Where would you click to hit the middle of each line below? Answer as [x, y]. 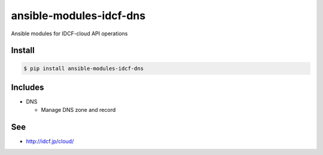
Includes [28, 87]
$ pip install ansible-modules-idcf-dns [83, 68]
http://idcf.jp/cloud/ [50, 141]
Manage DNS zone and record [78, 110]
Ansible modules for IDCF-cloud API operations [69, 34]
